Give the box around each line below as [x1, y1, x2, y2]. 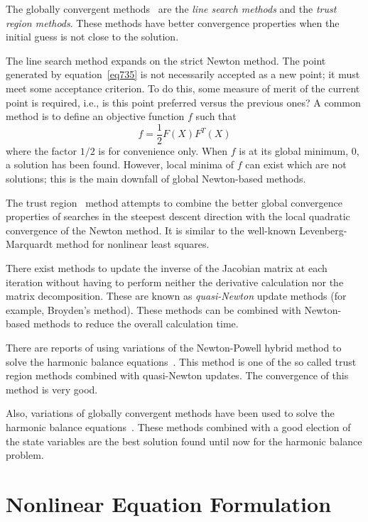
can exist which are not [245, 157, 347, 172]
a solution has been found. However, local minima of [6, 157, 234, 172]
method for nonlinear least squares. [55, 236, 210, 251]
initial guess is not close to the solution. [6, 29, 179, 44]
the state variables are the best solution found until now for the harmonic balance [6, 433, 362, 448]
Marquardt [6, 236, 53, 251]
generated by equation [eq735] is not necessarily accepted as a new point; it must [6, 67, 360, 82]
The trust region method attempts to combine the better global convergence [6, 195, 342, 210]
